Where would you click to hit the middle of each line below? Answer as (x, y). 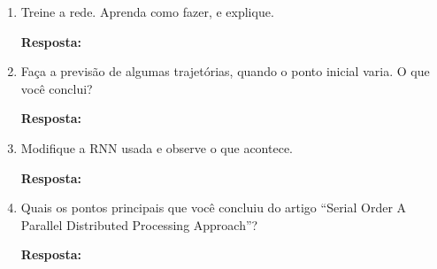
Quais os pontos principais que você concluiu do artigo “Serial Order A (214, 208)
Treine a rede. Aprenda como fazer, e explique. (147, 12)
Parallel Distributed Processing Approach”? (139, 224)
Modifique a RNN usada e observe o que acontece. (157, 147)
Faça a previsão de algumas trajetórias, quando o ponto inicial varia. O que (225, 71)
